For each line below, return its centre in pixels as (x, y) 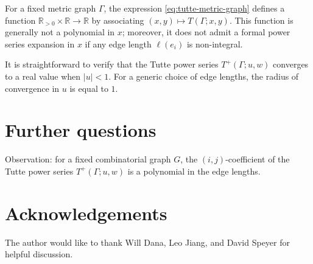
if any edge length (118, 43)
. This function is (261, 20)
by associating (118, 20)
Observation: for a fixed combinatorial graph (88, 159)
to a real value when (43, 76)
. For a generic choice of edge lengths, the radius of (204, 76)
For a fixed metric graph (51, 8)
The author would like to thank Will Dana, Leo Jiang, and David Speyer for (148, 242)
